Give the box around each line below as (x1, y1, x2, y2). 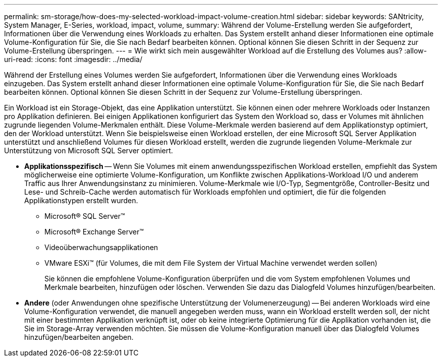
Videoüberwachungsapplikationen (44, 243, 158, 252)
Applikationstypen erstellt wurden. (24, 196, 138, 205)
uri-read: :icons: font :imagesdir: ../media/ (4, 55, 142, 64)
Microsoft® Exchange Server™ (44, 227, 144, 236)
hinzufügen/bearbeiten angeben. (24, 333, 134, 341)
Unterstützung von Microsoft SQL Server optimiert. (4, 146, 173, 155)
